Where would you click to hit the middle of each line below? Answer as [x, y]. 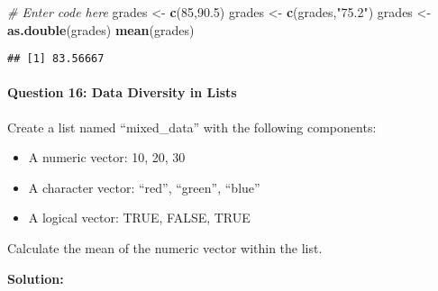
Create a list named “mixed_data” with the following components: [192, 127]
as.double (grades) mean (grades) [101, 29]
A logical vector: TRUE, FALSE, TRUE [139, 218]
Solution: [36, 278]
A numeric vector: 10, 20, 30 [107, 157]
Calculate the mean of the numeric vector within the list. [165, 248]
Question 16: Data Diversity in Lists [122, 92]
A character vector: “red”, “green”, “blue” [144, 187]
